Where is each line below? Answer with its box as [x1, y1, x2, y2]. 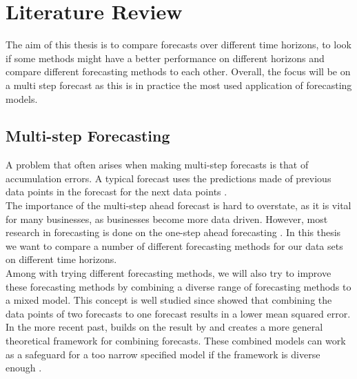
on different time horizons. [6, 252, 117, 266]
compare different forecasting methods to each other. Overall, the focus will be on [6, 64, 351, 79]
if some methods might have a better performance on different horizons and [6, 50, 325, 65]
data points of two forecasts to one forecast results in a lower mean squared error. [6, 306, 351, 320]
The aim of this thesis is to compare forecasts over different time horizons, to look [6, 37, 351, 52]
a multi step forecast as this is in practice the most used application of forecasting [6, 77, 352, 92]
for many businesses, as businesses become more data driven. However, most [6, 211, 328, 226]
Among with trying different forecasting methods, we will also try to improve [6, 266, 331, 280]
